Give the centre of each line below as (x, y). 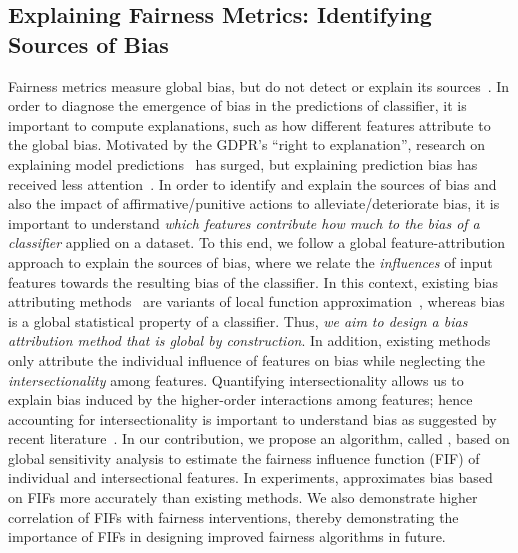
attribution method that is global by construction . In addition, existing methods (249, 340)
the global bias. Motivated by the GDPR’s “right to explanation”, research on (247, 144)
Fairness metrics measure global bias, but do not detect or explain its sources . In (259, 85)
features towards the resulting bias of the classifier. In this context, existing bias (253, 281)
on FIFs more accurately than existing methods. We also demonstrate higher (243, 497)
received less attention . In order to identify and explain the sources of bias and (252, 183)
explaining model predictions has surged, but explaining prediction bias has (243, 163)
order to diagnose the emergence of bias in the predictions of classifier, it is (237, 105)
